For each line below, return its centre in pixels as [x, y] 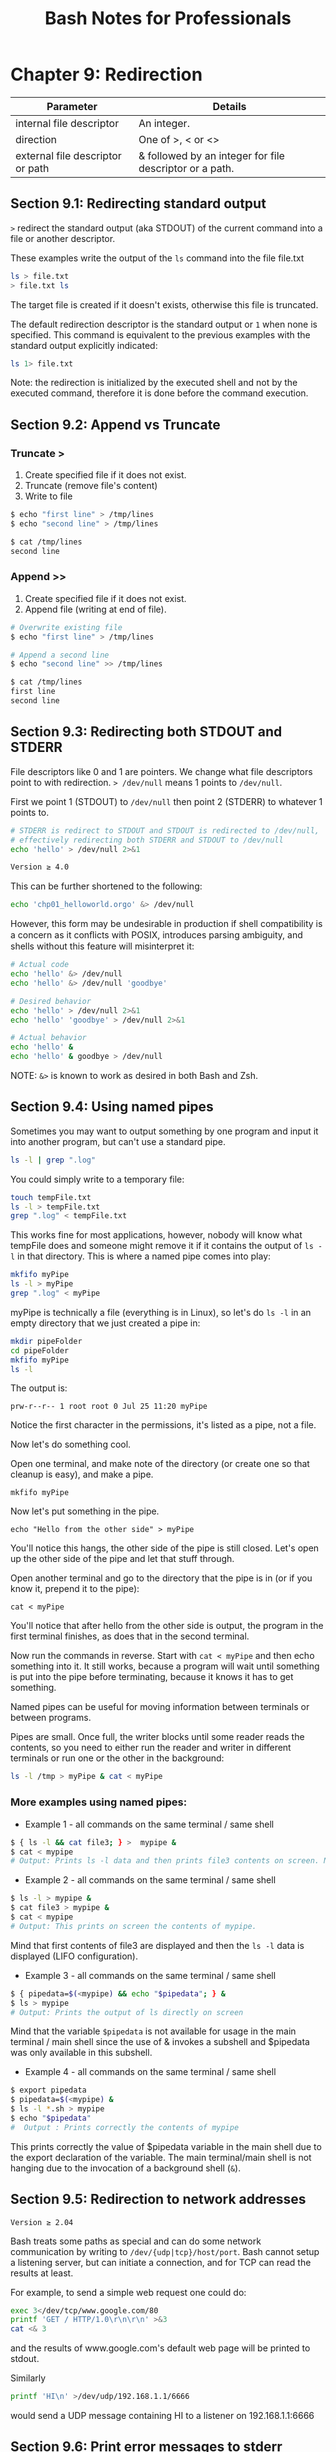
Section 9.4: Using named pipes [112, 1107]
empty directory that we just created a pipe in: [105, 1323]
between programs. [51, 1718]
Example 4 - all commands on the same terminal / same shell [150, 2072]
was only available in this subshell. [81, 2053]
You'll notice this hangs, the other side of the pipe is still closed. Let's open [165, 1548]
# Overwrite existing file [66, 627]
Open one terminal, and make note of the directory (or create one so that [160, 1464]
